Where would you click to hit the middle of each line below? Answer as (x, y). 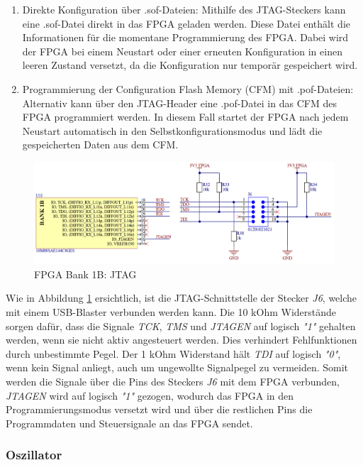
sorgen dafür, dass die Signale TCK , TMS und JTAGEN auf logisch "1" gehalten (181, 325)
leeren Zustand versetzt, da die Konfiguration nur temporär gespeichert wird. (190, 65)
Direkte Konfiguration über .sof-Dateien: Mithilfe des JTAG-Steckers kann (184, 9)
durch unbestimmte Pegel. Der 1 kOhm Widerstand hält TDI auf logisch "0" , (173, 353)
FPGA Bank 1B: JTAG (85, 274)
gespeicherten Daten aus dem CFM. (100, 144)
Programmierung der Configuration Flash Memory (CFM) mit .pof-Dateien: (188, 88)
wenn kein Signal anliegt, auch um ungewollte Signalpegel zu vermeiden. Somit (177, 367)
